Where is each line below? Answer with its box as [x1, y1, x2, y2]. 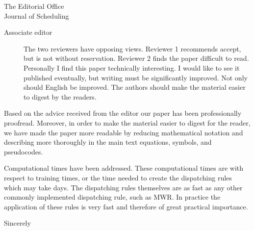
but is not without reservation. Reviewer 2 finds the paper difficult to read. [24, 53, 249, 63]
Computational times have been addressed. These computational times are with [4, 163, 244, 173]
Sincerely [4, 218, 31, 228]
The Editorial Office [4, 1, 64, 11]
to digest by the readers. [24, 91, 97, 102]
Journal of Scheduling [4, 10, 69, 21]
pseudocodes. [4, 146, 43, 156]
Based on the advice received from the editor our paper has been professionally [4, 108, 242, 118]
